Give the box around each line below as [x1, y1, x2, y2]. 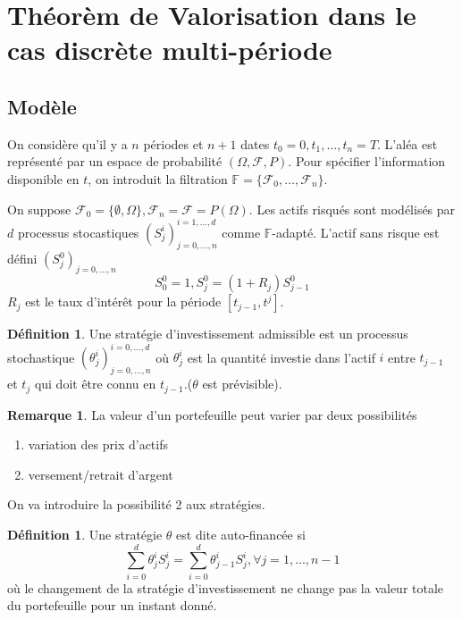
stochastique [7, 348, 75, 366]
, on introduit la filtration [88, 169, 228, 188]
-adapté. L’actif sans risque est [272, 222, 440, 241]
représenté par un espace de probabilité [7, 152, 223, 171]
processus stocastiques [17, 222, 139, 241]
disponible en [7, 169, 80, 188]
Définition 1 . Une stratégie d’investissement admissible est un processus [7, 324, 408, 343]
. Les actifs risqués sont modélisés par [248, 199, 456, 218]
